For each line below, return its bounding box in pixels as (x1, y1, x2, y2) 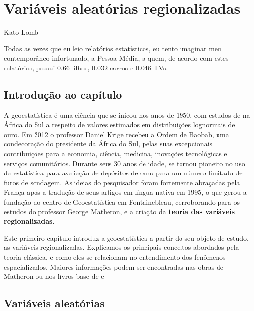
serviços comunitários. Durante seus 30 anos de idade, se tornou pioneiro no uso (4, 158, 245, 168)
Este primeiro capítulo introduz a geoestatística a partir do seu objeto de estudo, (4, 232, 249, 242)
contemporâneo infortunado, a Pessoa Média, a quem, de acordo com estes (4, 53, 229, 63)
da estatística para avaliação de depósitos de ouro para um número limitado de (4, 168, 243, 178)
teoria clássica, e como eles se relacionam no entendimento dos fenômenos (4, 252, 226, 262)
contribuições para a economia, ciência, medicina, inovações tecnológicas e (4, 148, 227, 159)
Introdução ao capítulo (4, 86, 122, 102)
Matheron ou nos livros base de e (4, 271, 104, 281)
